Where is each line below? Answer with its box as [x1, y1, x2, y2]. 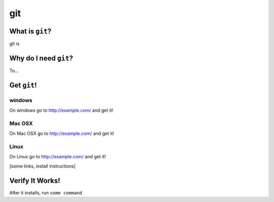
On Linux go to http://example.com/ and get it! [9, 154, 106, 160]
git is [9, 41, 20, 47]
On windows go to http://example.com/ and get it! [9, 107, 114, 114]
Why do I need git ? [9, 54, 74, 62]
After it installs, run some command [9, 189, 82, 195]
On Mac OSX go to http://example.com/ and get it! [9, 130, 114, 137]
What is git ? [9, 27, 52, 36]
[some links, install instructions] [9, 163, 76, 169]
